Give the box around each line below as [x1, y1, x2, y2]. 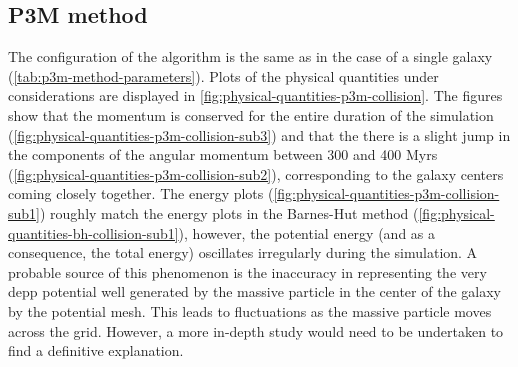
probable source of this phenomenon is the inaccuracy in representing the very [8, 261, 487, 282]
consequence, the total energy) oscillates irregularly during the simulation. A [8, 242, 478, 263]
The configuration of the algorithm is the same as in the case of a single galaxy [8, 46, 493, 67]
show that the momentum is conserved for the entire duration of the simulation [8, 104, 494, 125]
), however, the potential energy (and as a [178, 222, 436, 243]
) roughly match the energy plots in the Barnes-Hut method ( [39, 202, 419, 223]
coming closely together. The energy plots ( [8, 183, 274, 204]
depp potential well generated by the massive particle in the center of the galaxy [8, 281, 501, 302]
